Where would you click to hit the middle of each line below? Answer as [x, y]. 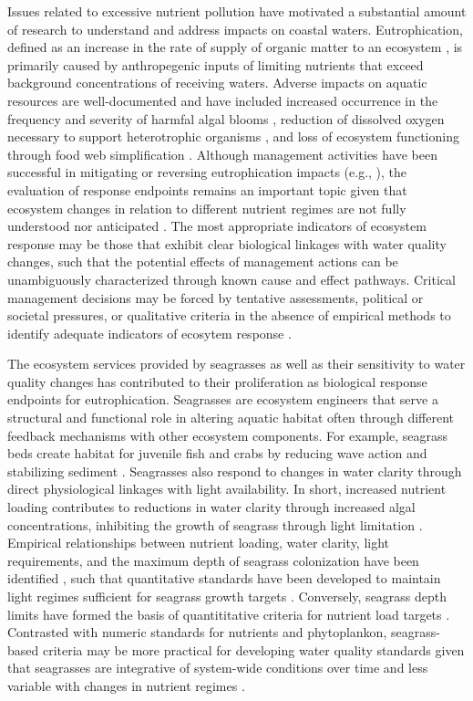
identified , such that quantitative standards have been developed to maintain [224, 578]
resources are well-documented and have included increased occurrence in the [223, 100]
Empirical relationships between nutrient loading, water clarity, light [199, 543]
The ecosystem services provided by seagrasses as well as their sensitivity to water [236, 364]
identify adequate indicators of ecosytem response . [149, 333]
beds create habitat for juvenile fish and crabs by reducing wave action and [217, 453]
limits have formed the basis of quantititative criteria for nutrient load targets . [229, 614]
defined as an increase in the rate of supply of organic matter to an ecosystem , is [235, 47]
